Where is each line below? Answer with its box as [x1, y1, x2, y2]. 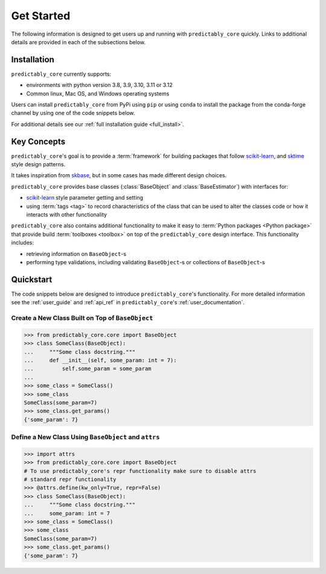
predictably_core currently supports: [11, 70, 112, 77]
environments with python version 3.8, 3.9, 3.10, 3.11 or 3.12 [26, 82, 173, 89]
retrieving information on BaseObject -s [26, 250, 127, 257]
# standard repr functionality [24, 476, 117, 483]
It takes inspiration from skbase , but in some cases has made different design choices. [11, 172, 227, 179]
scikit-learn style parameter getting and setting [26, 194, 144, 201]
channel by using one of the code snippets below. [11, 109, 135, 117]
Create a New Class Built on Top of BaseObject [11, 314, 153, 322]
